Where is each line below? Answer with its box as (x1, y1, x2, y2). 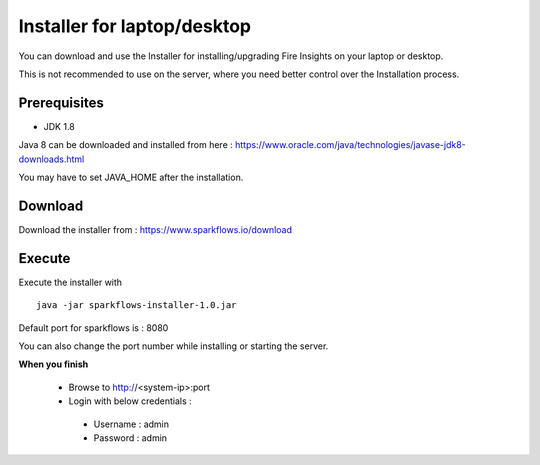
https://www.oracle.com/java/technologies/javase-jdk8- (235, 139, 467, 151)
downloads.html (18, 153, 85, 165)
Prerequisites (18, 94, 104, 111)
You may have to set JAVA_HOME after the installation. (18, 171, 244, 184)
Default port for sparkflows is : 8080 (18, 321, 169, 334)
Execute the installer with (18, 276, 123, 288)
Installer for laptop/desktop (18, 15, 252, 37)
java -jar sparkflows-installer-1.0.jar (36, 300, 237, 311)
